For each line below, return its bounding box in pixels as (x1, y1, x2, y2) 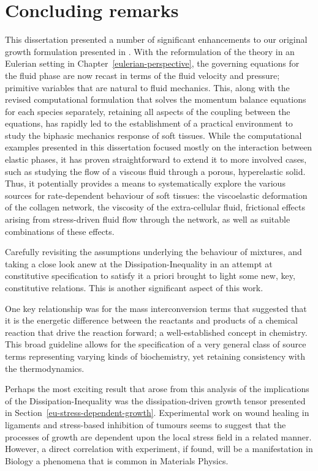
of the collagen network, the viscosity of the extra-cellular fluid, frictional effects (5, 201, 305, 213)
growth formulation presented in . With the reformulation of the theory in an (5, 45, 295, 57)
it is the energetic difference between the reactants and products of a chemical (5, 314, 298, 327)
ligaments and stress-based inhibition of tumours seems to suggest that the (5, 418, 286, 431)
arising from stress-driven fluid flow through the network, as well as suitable (5, 213, 290, 226)
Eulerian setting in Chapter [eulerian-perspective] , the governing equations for (5, 57, 300, 70)
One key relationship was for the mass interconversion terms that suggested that (5, 302, 307, 314)
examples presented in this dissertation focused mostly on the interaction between (5, 141, 312, 154)
